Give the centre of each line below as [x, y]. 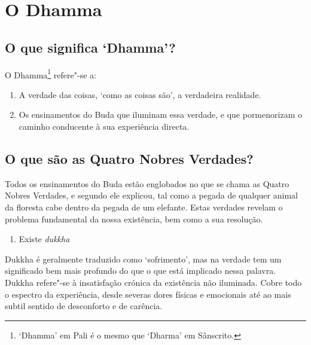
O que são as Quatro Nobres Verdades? [129, 158]
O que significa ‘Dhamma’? [90, 47]
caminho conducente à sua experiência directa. [104, 126]
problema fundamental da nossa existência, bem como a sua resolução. [134, 219]
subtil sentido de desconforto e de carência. [84, 306]
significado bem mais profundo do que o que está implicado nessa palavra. [141, 271]
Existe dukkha [44, 239]
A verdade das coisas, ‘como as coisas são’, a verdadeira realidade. [140, 94]
